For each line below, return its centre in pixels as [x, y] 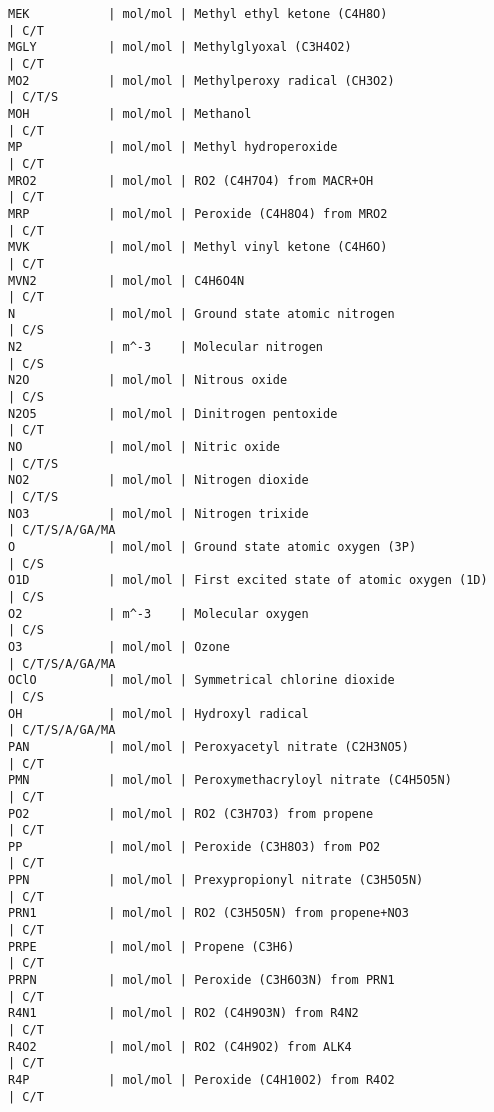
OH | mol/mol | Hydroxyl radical [158, 713]
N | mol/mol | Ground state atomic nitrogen [201, 313]
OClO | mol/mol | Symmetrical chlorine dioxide [201, 680]
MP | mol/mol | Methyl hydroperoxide [173, 147]
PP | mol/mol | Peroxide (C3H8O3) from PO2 [194, 846]
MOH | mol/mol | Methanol [130, 113]
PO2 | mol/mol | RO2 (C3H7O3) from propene [191, 813]
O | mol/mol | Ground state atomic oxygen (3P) [212, 547]
